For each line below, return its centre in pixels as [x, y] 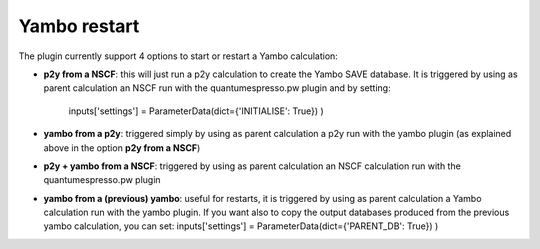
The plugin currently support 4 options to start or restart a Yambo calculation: [178, 56]
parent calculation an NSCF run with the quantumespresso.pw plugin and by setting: [217, 88]
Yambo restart [79, 26]
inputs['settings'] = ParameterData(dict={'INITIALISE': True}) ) [196, 111]
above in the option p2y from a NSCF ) [122, 147]
